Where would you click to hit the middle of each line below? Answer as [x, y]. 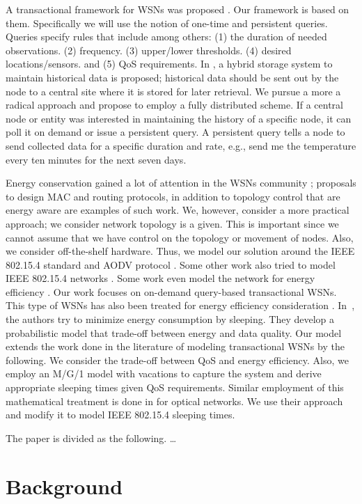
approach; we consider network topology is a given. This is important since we [172, 223]
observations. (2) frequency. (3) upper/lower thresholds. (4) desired [149, 50]
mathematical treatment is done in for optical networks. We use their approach [174, 401]
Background [64, 486]
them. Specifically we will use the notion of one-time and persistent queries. [167, 23]
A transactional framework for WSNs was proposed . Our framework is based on [178, 9]
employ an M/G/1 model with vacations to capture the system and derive [164, 373]
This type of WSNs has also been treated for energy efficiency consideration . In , [180, 305]
